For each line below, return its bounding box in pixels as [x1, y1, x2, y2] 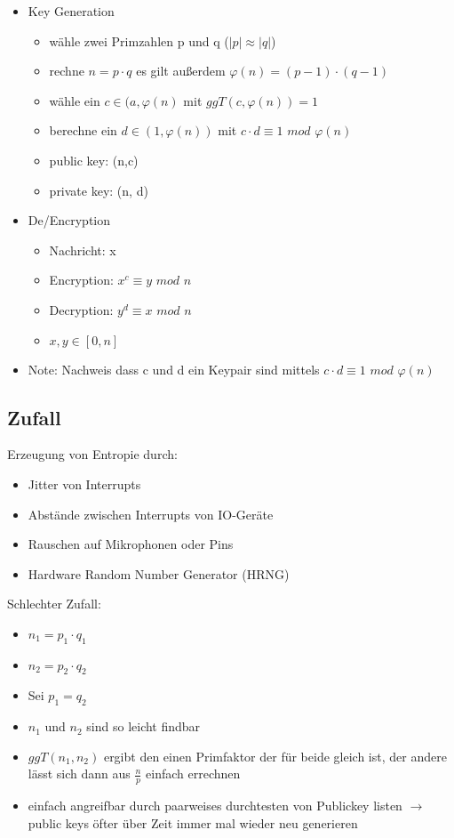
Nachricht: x [49, 240, 116, 259]
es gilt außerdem [136, 61, 226, 80]
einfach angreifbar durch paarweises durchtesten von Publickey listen [28, 796, 402, 815]
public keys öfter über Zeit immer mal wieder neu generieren [28, 813, 358, 832]
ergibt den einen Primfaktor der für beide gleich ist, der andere [103, 746, 447, 765]
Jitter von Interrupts [28, 474, 141, 493]
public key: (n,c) [49, 150, 139, 169]
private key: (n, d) [49, 181, 148, 199]
